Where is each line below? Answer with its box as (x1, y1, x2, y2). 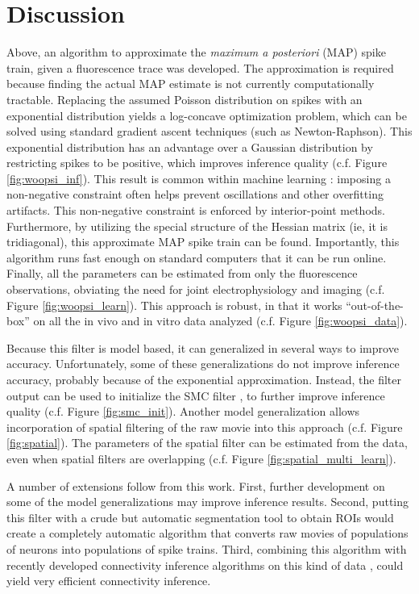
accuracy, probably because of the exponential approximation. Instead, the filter (6, 371, 401, 387)
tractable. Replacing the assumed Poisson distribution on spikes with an (6, 90, 363, 107)
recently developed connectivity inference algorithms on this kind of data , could (6, 556, 404, 573)
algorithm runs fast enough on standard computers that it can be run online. (6, 249, 387, 266)
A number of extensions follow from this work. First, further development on (6, 477, 385, 494)
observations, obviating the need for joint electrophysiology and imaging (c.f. (6, 281, 385, 298)
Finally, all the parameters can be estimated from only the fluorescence (6, 265, 358, 282)
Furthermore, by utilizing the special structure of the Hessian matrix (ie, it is (6, 217, 388, 234)
